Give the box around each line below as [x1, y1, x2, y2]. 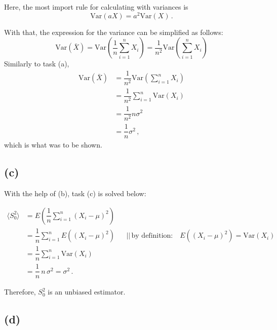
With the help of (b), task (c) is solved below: [4, 188, 146, 199]
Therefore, [4, 286, 36, 297]
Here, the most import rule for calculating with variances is [4, 2, 188, 12]
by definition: [131, 232, 173, 240]
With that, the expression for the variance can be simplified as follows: [4, 26, 223, 37]
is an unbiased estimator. [48, 286, 126, 297]
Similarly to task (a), [4, 58, 69, 69]
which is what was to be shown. [4, 139, 102, 150]
